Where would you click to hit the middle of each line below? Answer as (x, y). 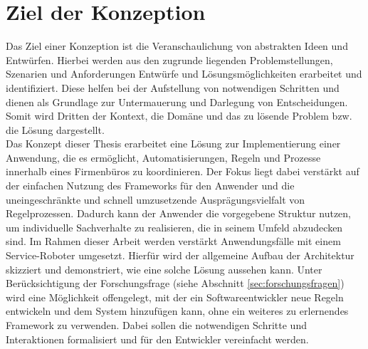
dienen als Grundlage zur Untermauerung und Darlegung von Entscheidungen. (177, 101)
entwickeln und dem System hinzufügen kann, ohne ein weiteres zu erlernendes (177, 311)
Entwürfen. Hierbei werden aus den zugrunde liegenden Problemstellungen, (169, 59)
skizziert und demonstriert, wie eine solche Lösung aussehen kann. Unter (164, 269)
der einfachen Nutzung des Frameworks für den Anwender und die (150, 186)
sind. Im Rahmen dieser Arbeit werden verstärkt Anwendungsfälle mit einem (173, 241)
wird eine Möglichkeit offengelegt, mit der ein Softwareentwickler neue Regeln (175, 297)
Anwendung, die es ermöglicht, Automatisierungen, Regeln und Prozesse (163, 157)
